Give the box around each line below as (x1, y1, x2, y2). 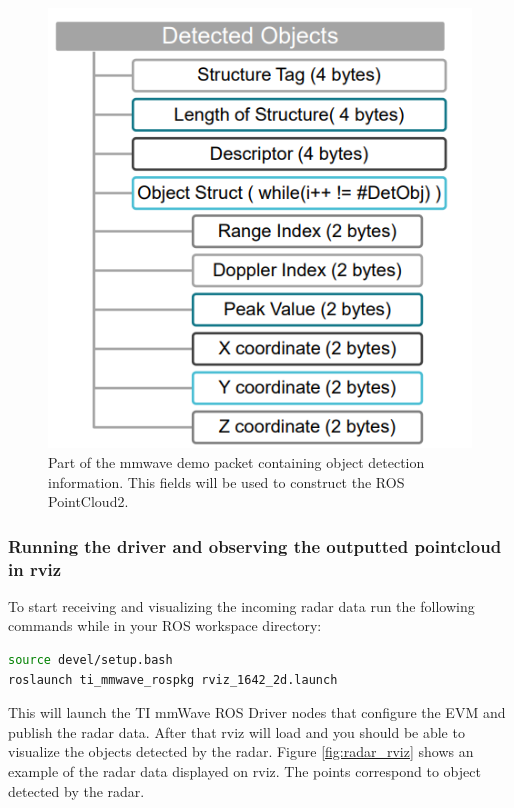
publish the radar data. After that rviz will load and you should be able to (8, 721, 465, 742)
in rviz (8, 556, 62, 581)
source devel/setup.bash (8, 653, 173, 668)
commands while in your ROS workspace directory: (8, 615, 322, 636)
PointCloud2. (48, 491, 129, 512)
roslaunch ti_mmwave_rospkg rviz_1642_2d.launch (8, 672, 338, 687)
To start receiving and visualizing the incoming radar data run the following (8, 595, 475, 616)
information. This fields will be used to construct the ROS (48, 471, 405, 492)
